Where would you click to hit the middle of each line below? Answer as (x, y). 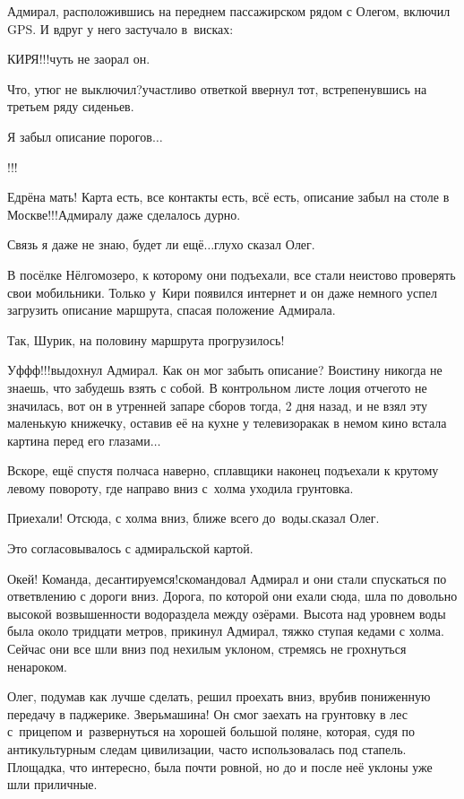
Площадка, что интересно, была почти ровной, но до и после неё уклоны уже (220, 766)
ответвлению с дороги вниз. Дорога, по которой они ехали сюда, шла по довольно (232, 596)
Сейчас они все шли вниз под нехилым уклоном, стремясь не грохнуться (207, 649)
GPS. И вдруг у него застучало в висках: (120, 28)
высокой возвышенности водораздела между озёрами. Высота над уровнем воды (227, 613)
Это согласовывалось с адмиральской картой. (130, 548)
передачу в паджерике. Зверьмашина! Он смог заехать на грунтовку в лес (207, 713)
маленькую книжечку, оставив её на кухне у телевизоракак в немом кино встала (227, 423)
